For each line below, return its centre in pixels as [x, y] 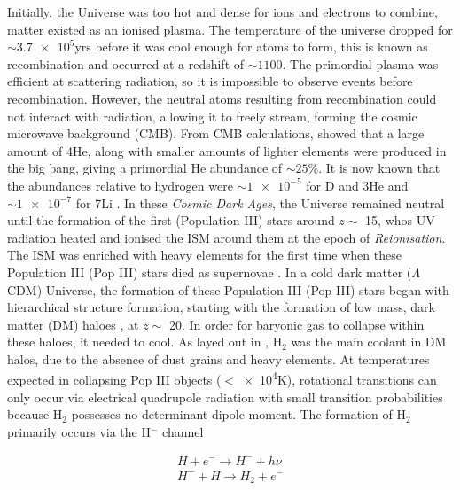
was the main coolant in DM [369, 342]
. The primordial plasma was [360, 63]
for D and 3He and [357, 185]
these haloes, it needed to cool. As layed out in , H [145, 342]
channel [183, 431]
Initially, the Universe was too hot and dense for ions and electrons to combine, [222, 12]
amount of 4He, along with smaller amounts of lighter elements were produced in [227, 150]
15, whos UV [400, 220]
